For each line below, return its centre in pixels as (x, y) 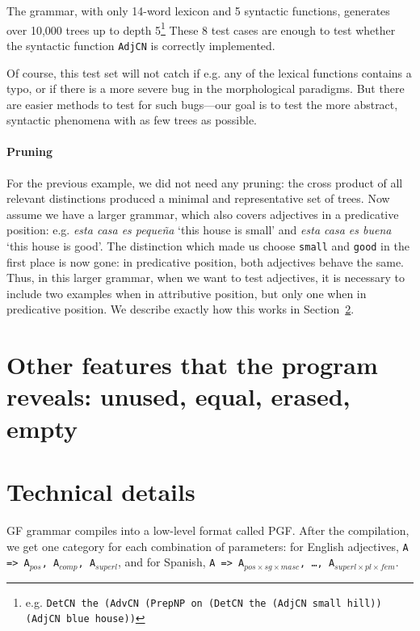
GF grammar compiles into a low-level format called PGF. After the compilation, (208, 530)
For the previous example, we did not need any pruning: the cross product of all (205, 182)
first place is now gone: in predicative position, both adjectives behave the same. (205, 261)
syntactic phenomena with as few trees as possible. (132, 120)
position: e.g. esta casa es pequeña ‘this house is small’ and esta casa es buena (199, 230)
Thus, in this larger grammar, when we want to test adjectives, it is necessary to (206, 278)
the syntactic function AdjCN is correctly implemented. (141, 45)
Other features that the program (192, 365)
